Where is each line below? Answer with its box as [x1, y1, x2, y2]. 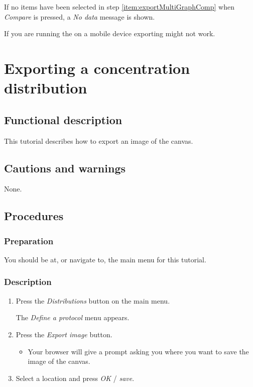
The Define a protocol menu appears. [16, 312, 130, 323]
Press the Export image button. [16, 329, 112, 339]
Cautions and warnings [4, 160, 126, 175]
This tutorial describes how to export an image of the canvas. [4, 135, 193, 146]
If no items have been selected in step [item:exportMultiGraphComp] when [4, 2, 234, 12]
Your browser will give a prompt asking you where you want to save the [28, 346, 249, 356]
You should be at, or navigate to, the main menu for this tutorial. [4, 254, 206, 264]
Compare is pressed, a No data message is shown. [4, 11, 155, 22]
